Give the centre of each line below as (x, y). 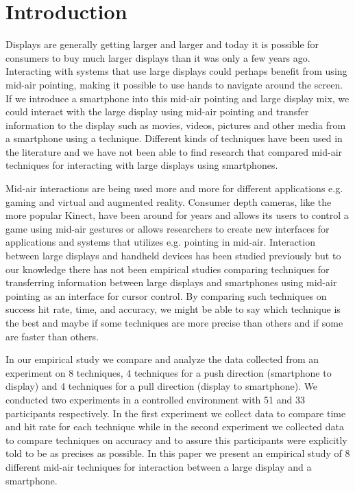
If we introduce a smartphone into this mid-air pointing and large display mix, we (177, 98)
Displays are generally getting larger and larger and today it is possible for (162, 44)
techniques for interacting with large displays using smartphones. (142, 165)
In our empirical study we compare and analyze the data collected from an (162, 359)
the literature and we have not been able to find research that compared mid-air (174, 151)
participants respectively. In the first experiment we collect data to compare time (176, 413)
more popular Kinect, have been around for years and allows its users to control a (177, 215)
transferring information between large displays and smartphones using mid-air (171, 282)
